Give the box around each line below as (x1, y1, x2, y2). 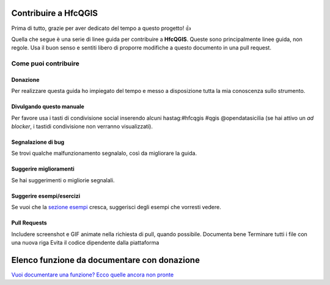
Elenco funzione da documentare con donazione (11, 254, 200, 265)
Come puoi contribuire (11, 59, 79, 68)
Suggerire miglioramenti (11, 165, 75, 172)
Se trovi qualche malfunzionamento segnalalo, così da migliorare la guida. (11, 150, 197, 157)
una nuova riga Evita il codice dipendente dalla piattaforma (11, 239, 159, 246)
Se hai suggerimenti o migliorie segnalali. (11, 176, 115, 183)
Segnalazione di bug (11, 138, 65, 146)
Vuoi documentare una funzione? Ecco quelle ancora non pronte (11, 271, 174, 278)
